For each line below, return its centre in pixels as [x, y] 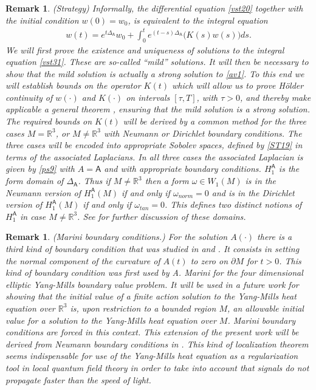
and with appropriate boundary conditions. [183, 169]
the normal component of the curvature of [83, 260]
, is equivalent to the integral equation [198, 20]
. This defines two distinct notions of [233, 204]
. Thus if [94, 181]
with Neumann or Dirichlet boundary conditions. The [203, 133]
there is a [275, 237]
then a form [167, 181]
